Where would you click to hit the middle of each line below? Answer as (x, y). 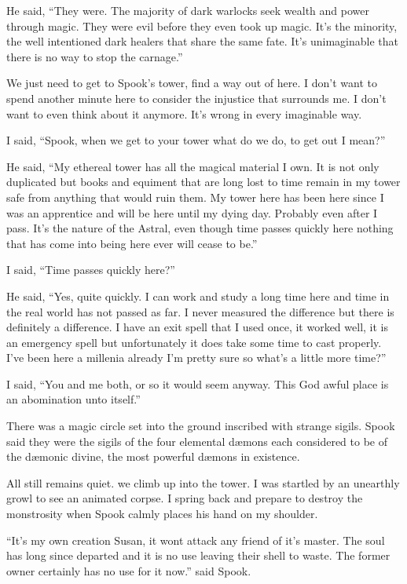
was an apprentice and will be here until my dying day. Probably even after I (192, 212)
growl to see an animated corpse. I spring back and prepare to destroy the (185, 498)
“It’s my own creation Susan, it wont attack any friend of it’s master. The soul (196, 540)
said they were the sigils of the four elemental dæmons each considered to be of (197, 441)
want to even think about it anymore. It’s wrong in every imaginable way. (184, 113)
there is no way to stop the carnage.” (95, 56)
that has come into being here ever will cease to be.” (132, 243)
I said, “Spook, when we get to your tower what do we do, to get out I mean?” (196, 140)
